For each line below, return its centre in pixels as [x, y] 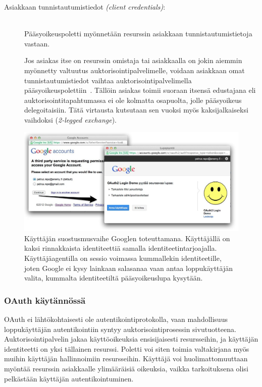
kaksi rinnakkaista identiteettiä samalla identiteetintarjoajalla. [121, 248]
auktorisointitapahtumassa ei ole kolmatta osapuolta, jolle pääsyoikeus [133, 100]
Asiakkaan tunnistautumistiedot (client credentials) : [85, 7]
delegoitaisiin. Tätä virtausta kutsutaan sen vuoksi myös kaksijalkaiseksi [136, 110]
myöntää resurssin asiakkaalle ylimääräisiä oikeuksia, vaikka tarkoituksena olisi [126, 368]
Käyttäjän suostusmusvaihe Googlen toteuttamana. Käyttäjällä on [127, 238]
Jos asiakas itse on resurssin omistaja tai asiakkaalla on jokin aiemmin [133, 60]
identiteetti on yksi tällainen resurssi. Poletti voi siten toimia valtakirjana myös [127, 348]
